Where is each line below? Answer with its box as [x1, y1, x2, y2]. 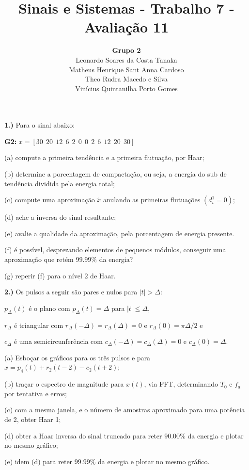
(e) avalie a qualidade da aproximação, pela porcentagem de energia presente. [4, 228, 234, 238]
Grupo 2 [112, 45, 141, 55]
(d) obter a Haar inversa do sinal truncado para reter [4, 430, 162, 440]
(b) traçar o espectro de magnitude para [4, 379, 124, 389]
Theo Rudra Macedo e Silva [85, 74, 168, 84]
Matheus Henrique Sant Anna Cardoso [69, 64, 184, 74]
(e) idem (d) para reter [4, 456, 73, 466]
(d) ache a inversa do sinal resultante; [4, 212, 116, 222]
